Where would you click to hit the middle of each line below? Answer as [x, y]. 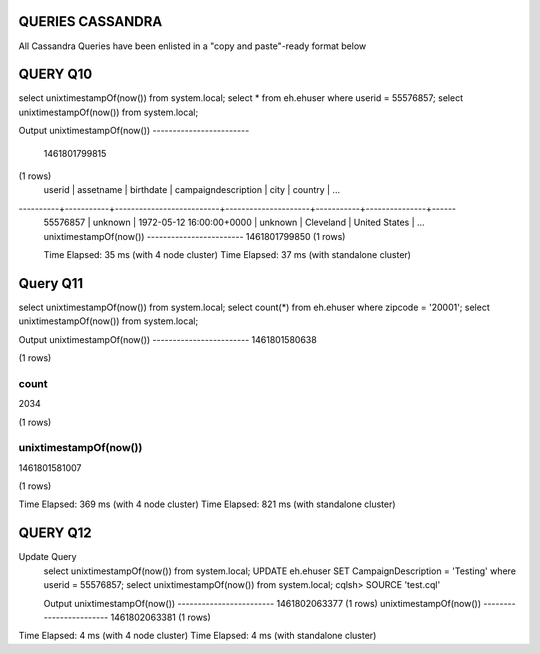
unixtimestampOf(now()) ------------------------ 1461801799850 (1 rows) [194, 236]
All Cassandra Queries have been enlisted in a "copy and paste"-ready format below [192, 46]
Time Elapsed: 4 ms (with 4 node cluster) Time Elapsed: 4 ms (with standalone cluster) [197, 636]
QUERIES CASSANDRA [90, 21]
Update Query [47, 557]
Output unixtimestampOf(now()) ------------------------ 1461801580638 [167, 339]
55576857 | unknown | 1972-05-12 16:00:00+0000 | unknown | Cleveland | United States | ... [234, 222]
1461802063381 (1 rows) [161, 617]
